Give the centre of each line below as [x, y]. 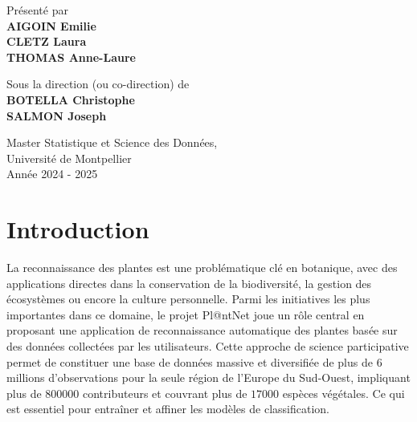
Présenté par [37, 10]
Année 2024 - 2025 [52, 174]
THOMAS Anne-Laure [71, 57]
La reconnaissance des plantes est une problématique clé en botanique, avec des [202, 268]
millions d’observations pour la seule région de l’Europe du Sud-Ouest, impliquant [208, 377]
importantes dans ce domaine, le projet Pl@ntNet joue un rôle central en [186, 314]
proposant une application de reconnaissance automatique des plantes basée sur [202, 330]
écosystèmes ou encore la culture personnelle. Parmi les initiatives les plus [188, 299]
